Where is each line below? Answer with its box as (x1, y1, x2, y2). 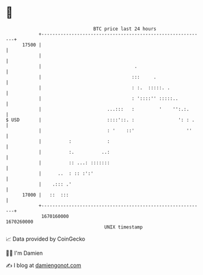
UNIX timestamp (104, 224, 143, 230)
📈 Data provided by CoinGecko (6, 235, 86, 243)
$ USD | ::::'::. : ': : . (6, 116, 195, 123)
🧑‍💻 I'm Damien (6, 249, 43, 257)
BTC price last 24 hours (93, 26, 157, 32)
